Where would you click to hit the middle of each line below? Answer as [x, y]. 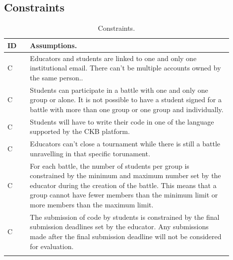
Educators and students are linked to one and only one [113, 58]
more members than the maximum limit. [92, 204]
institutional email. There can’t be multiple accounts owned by [125, 68]
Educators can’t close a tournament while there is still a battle [125, 144]
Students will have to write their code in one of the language [122, 121]
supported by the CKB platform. [80, 131]
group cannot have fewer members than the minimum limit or [124, 195]
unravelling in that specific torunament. [90, 153]
